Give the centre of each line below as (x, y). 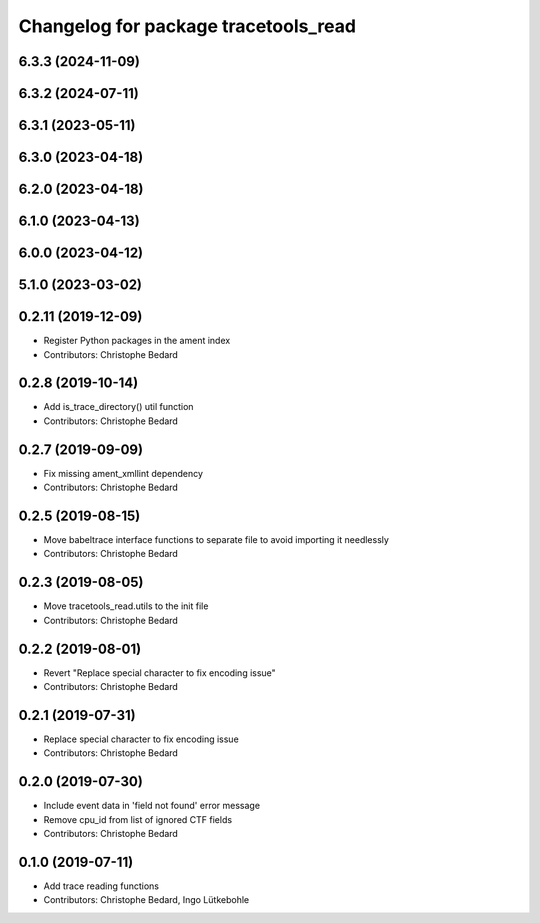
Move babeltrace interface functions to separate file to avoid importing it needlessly (216, 540)
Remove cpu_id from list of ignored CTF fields (138, 819)
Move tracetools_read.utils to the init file (126, 606)
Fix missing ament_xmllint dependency (123, 473)
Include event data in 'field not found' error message (151, 806)
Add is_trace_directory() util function (118, 407)
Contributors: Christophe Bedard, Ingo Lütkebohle (146, 900)
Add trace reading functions (101, 886)
